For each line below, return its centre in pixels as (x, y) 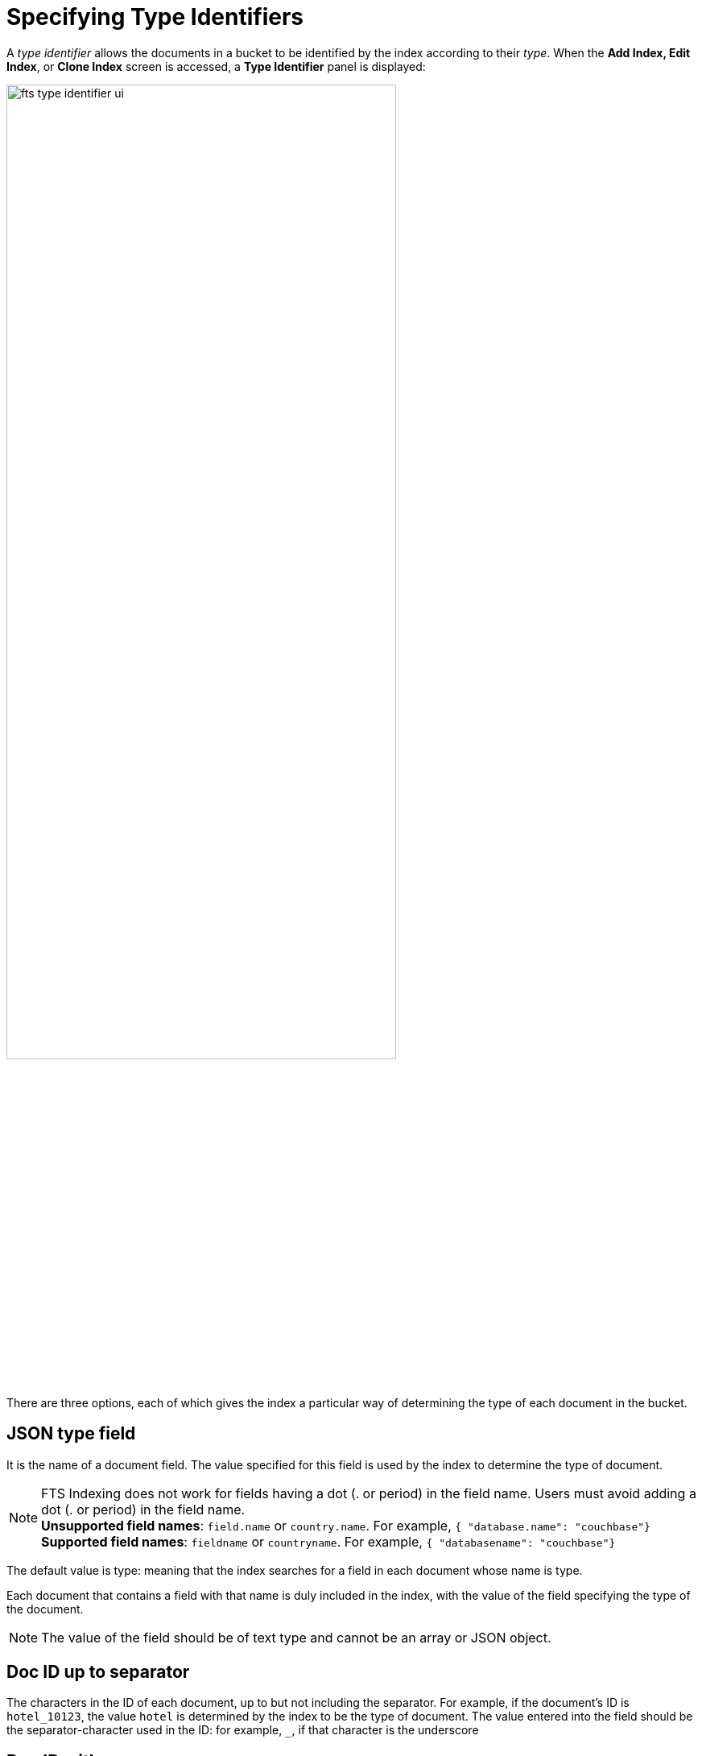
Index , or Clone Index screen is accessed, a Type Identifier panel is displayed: (216, 66)
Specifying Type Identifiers (155, 17)
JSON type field (71, 1434)
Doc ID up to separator (98, 1672)
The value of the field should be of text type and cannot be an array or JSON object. (296, 1637)
